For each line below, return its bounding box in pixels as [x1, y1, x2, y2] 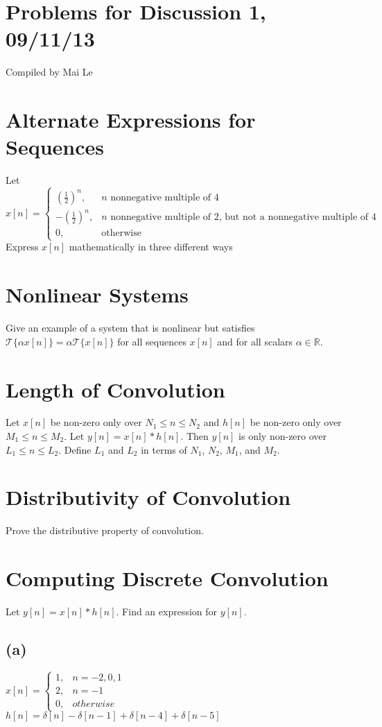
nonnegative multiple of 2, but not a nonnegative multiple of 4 [110, 212, 376, 223]
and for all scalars [217, 334, 293, 348]
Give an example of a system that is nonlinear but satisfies [6, 320, 255, 335]
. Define [58, 442, 92, 456]
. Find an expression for [116, 604, 218, 619]
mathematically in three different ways [69, 239, 233, 254]
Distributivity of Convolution [6, 483, 291, 511]
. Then [180, 429, 209, 443]
